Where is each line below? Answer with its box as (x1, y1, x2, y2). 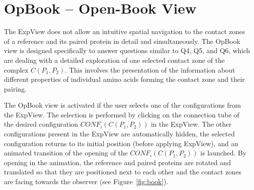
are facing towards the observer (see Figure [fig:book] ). (4, 176, 169, 187)
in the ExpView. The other (150, 119, 232, 129)
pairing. (4, 83, 27, 94)
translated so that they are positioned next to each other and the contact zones (4, 167, 242, 177)
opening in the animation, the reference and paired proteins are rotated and (4, 157, 231, 167)
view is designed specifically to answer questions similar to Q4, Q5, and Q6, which (4, 45, 250, 56)
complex (4, 64, 29, 75)
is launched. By (200, 148, 247, 158)
